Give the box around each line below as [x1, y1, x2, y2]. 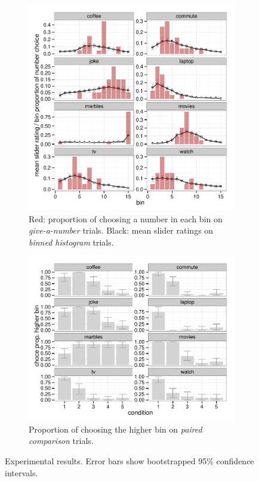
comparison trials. [29, 434, 94, 447]
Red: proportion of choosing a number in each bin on [29, 212, 223, 225]
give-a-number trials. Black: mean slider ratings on [29, 224, 214, 237]
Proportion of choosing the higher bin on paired [29, 422, 202, 435]
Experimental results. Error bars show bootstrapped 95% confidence [5, 454, 254, 467]
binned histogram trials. [29, 235, 114, 248]
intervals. [5, 466, 38, 479]
